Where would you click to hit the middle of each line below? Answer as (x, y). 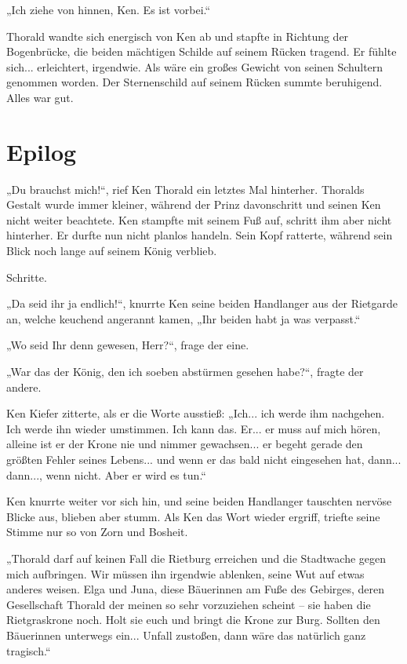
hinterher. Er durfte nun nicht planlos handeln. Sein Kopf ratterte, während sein (200, 235)
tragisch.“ (29, 650)
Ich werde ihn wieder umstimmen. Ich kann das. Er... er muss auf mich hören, (194, 428)
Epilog (42, 151)
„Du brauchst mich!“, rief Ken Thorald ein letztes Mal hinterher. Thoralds (185, 189)
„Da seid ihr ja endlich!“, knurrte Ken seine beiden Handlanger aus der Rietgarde (202, 303)
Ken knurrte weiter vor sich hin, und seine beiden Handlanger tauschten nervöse (199, 501)
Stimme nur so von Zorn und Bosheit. (97, 532)
